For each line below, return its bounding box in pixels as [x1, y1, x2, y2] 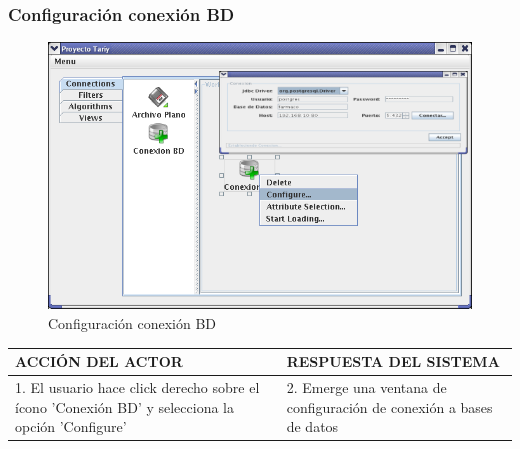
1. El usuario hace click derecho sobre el [15, 376, 260, 397]
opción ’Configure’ [15, 416, 127, 437]
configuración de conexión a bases [286, 396, 493, 417]
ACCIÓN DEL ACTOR [15, 351, 183, 372]
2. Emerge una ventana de [286, 376, 447, 397]
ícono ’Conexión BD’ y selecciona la [15, 396, 235, 417]
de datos [286, 416, 339, 437]
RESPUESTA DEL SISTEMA [286, 351, 500, 372]
